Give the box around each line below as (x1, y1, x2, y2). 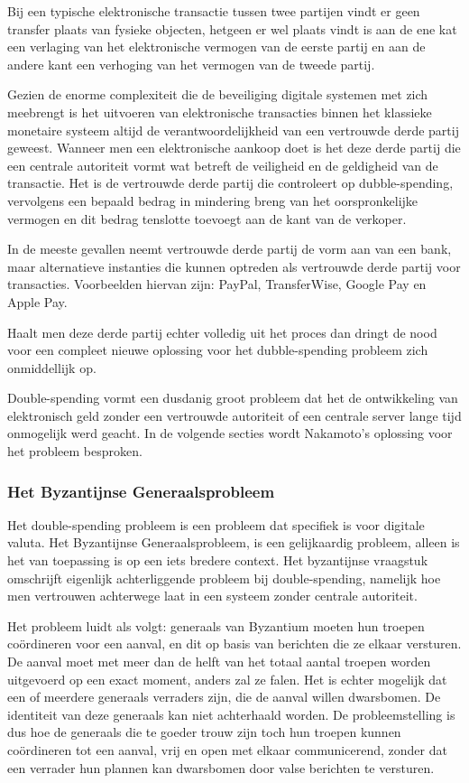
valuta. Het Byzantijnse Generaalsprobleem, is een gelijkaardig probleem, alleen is (7, 533, 460, 552)
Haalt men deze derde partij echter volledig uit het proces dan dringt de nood (7, 322, 437, 341)
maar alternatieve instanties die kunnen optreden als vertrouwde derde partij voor (7, 256, 461, 275)
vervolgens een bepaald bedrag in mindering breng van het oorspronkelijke (7, 191, 418, 210)
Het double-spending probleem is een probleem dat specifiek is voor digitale (7, 515, 425, 534)
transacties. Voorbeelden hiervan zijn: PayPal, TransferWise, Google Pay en (7, 275, 427, 294)
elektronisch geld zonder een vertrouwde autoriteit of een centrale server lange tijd (7, 405, 462, 424)
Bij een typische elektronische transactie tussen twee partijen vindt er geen (7, 2, 420, 20)
